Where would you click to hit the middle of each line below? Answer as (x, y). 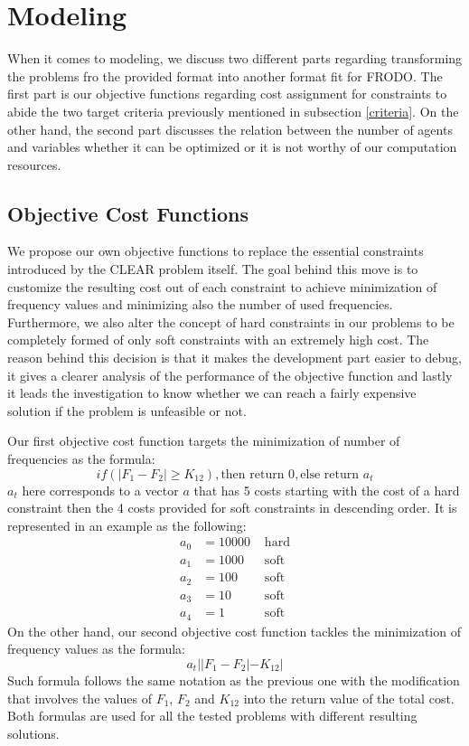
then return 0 (258, 474)
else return (330, 474)
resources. (34, 164)
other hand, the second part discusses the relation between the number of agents (230, 129)
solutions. (33, 733)
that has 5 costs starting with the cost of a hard (327, 490)
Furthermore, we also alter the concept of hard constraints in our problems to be (231, 321)
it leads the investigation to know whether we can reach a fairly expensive (212, 393)
